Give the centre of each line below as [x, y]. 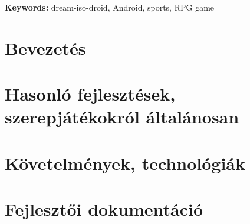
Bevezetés [45, 47]
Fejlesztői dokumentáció [104, 209]
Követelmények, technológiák [125, 163]
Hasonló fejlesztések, [90, 94]
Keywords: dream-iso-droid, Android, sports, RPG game [110, 7]
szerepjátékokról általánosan [122, 117]
